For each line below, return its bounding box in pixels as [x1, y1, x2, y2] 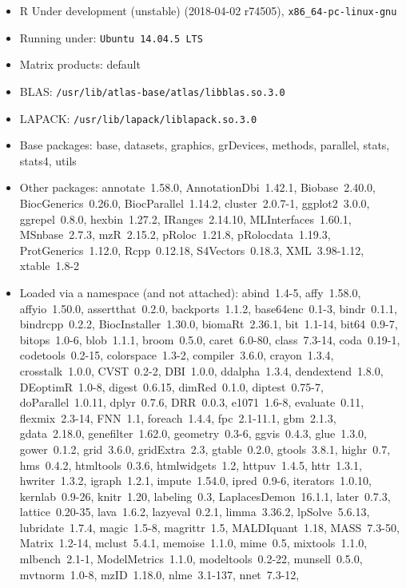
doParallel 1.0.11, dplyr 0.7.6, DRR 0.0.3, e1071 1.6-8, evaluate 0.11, [19, 394, 364, 411]
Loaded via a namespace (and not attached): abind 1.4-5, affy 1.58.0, [19, 284, 361, 300]
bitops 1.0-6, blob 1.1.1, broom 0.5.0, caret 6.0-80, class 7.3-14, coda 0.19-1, [19, 331, 400, 348]
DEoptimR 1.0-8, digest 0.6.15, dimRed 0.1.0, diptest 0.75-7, [19, 378, 324, 395]
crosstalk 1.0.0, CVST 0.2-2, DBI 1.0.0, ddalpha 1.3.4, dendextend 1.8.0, [19, 362, 384, 379]
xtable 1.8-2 [19, 257, 80, 274]
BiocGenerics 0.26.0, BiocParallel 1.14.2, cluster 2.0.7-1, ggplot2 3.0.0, [19, 195, 370, 211]
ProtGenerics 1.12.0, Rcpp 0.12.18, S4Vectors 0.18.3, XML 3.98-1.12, [19, 241, 364, 258]
